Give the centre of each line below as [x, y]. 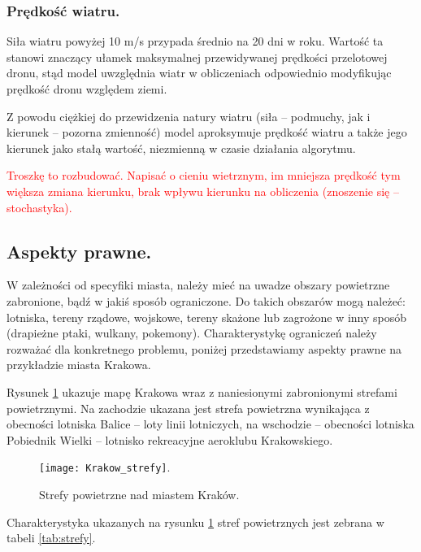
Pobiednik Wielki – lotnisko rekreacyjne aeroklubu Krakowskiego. [170, 439]
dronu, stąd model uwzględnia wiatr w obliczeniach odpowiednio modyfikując [199, 73]
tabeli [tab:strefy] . [51, 538]
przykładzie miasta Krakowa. [79, 365]
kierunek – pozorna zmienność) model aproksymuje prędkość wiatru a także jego [207, 132]
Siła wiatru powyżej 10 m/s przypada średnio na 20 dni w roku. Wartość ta [195, 41]
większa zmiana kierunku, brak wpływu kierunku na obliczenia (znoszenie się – [203, 191]
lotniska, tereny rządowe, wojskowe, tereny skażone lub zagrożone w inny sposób [207, 317]
